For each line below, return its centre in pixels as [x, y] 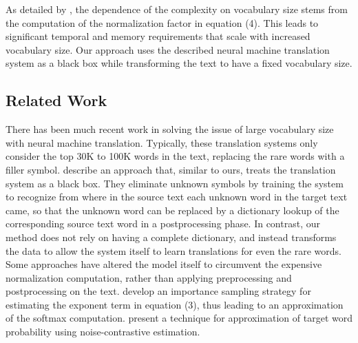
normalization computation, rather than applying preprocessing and [149, 277]
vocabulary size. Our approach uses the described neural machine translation [168, 49]
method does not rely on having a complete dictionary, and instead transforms [171, 237]
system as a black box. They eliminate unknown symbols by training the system [175, 183]
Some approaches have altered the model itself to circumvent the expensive [164, 264]
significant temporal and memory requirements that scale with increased [158, 36]
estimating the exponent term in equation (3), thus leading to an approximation [175, 304]
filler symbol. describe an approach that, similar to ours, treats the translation [171, 169]
